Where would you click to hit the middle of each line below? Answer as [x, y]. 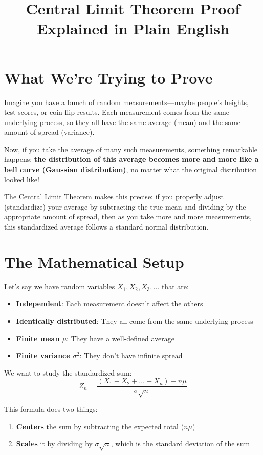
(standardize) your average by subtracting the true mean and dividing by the [125, 206]
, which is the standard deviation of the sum [180, 443]
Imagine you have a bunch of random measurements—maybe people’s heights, [126, 102]
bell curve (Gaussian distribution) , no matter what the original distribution [130, 169]
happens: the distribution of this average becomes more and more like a [131, 159]
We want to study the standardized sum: [68, 372]
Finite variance [43, 355]
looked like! [22, 179]
